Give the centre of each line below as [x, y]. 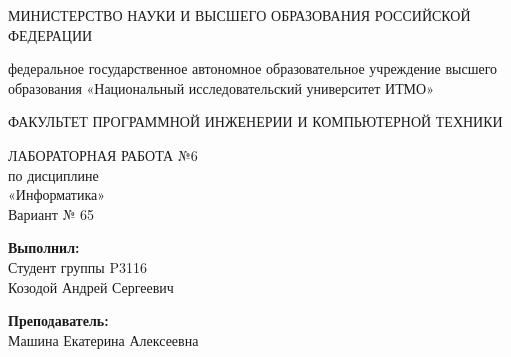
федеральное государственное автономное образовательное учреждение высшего [253, 68]
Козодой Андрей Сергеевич [91, 286]
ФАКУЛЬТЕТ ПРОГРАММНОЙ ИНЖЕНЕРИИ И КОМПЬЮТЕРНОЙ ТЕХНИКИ [255, 121]
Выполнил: [44, 247]
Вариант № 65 [51, 213]
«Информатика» [57, 194]
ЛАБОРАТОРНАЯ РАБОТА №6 [103, 154]
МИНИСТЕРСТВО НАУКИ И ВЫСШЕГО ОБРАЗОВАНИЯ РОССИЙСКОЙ [239, 15]
